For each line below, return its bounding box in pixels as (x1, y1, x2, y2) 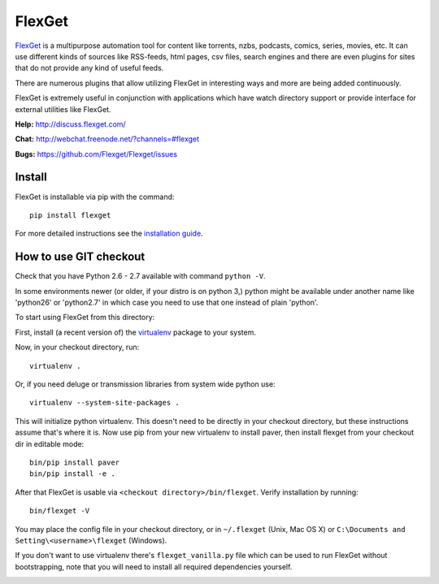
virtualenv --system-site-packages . (29, 398, 180, 408)
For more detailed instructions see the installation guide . (15, 228, 203, 239)
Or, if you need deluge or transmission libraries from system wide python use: (15, 379, 276, 389)
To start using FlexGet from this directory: (15, 313, 155, 322)
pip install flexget (29, 210, 111, 219)
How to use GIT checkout (15, 250, 146, 264)
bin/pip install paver (29, 457, 120, 467)
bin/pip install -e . (29, 469, 115, 478)
